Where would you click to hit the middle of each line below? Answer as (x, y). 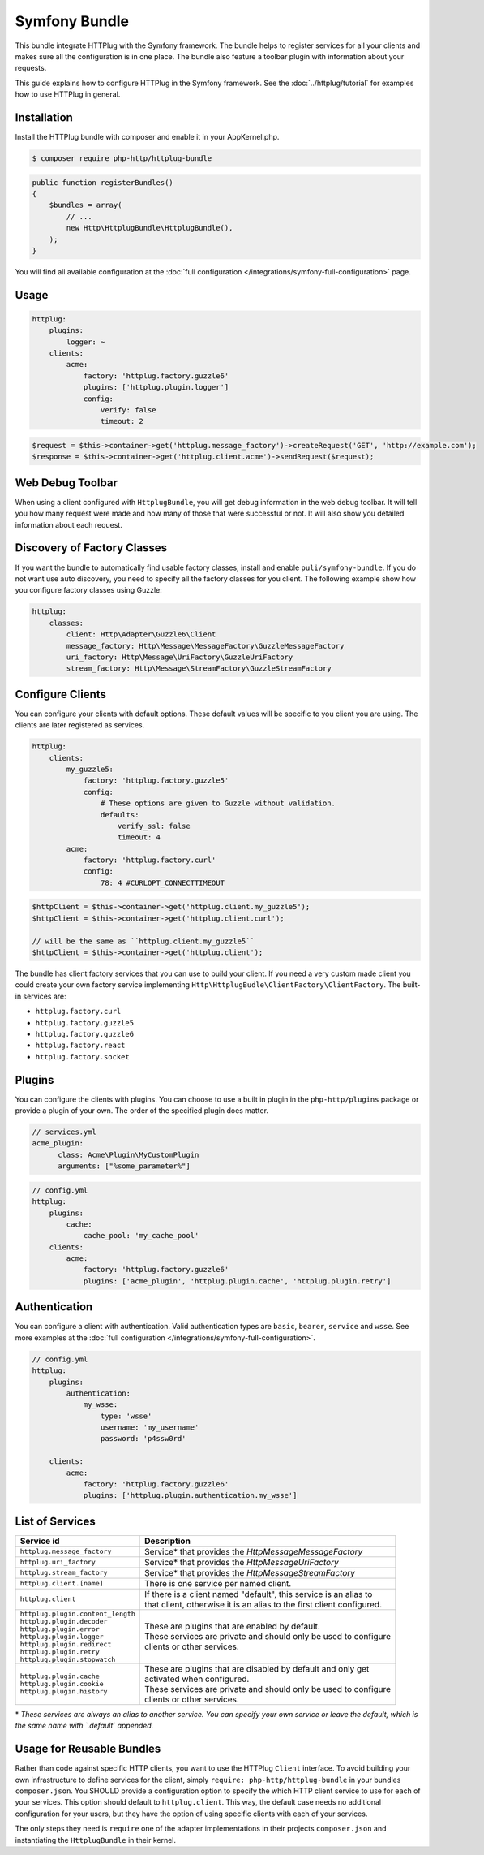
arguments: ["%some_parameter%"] (124, 1166)
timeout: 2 (122, 421)
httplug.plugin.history (64, 1691)
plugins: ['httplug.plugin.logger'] (156, 387)
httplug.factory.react (80, 1046)
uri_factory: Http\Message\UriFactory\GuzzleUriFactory (180, 657)
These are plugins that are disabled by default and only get (257, 1668)
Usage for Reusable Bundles (88, 1749)
